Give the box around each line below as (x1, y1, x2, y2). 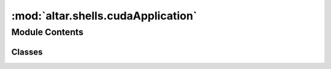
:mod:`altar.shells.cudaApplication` (11, 9, 197, 22)
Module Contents (11, 27, 84, 38)
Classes (11, 47, 43, 57)
